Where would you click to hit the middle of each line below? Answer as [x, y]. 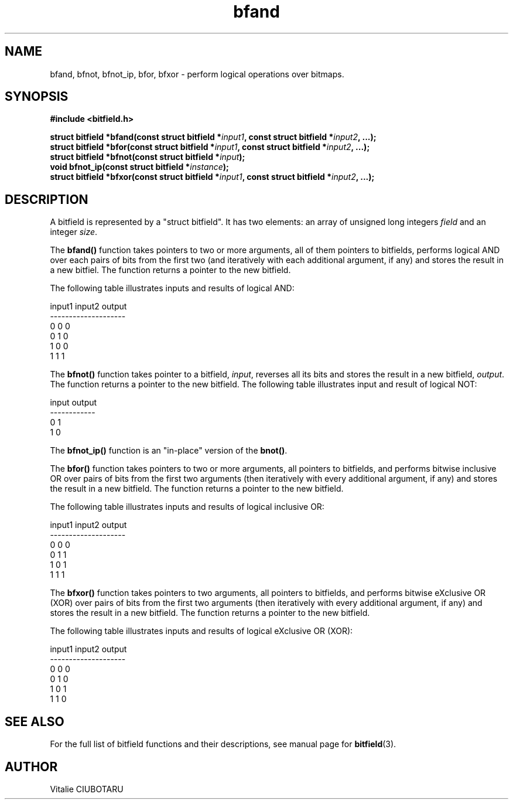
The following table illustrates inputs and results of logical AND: [172, 288]
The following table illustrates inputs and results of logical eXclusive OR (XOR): [201, 631]
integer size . [74, 232]
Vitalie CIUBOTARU [87, 789]
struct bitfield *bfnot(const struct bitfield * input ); [148, 157]
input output [73, 403]
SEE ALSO [35, 721]
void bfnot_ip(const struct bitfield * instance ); [139, 167]
